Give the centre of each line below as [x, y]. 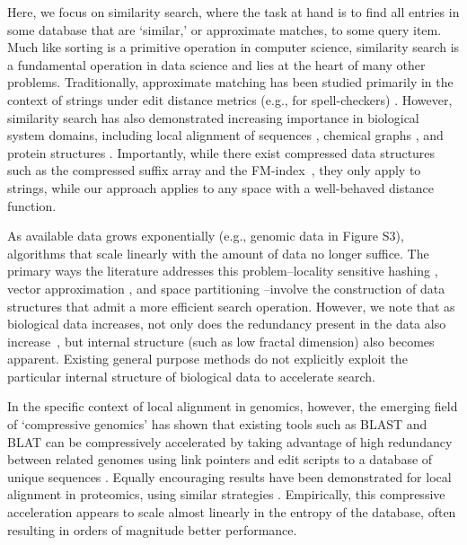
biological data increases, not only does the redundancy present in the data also [227, 324]
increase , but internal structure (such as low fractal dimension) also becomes [221, 341]
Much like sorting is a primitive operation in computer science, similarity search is [233, 47]
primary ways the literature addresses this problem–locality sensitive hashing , [223, 271]
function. [32, 205]
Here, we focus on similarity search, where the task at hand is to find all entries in [233, 12]
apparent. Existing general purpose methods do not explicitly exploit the [207, 359]
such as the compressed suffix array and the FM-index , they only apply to [214, 170]
